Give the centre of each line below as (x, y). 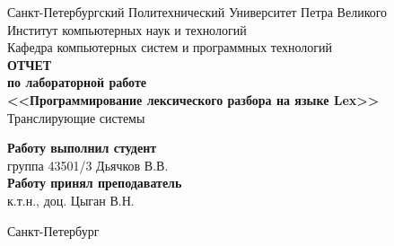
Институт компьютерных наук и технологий (127, 29)
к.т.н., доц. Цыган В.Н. (71, 200)
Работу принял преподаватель (95, 183)
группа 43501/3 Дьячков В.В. (88, 165)
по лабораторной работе (77, 82)
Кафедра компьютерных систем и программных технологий (170, 47)
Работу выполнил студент (82, 148)
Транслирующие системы (76, 117)
